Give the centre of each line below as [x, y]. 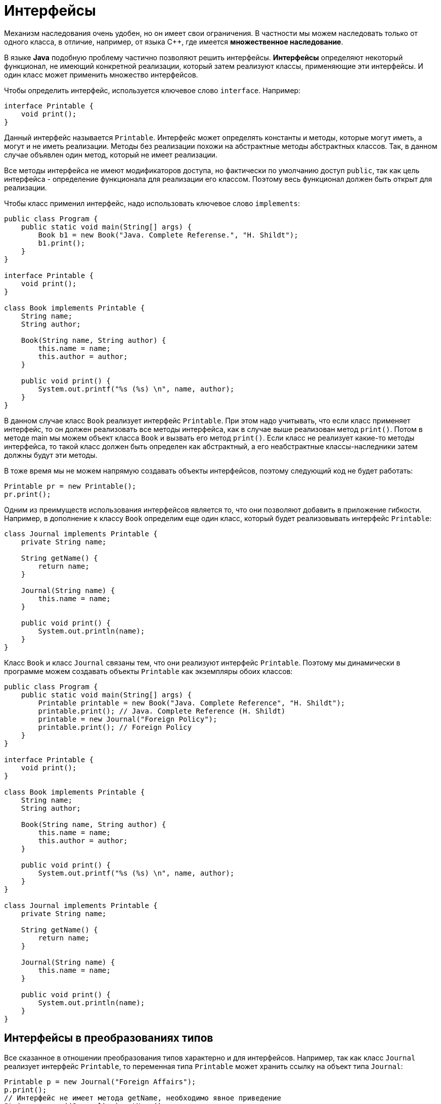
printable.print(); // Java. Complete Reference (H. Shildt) [162, 711]
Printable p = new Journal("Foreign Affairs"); [100, 1081]
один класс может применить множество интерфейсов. [101, 74]
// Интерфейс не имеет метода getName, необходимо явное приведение [143, 1098]
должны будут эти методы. [51, 455]
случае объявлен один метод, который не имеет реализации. [111, 154]
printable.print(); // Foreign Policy [115, 727]
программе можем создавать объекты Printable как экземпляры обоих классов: [148, 671]
